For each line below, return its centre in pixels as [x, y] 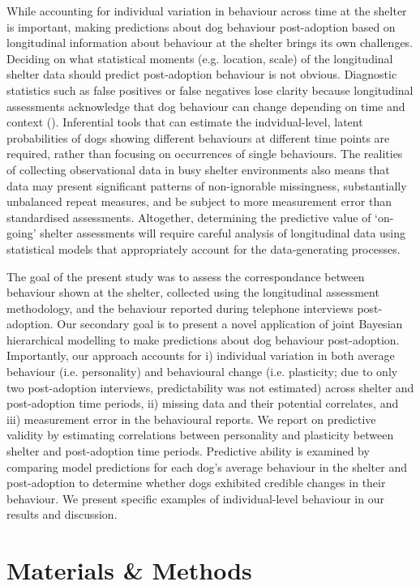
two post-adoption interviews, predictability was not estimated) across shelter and [210, 387]
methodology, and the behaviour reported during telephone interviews [180, 308]
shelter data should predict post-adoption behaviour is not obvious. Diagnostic [202, 74]
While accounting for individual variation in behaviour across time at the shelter [207, 11]
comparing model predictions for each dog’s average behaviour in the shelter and [207, 466]
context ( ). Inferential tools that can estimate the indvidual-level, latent [185, 122]
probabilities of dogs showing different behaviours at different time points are [198, 137]
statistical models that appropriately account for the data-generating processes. [204, 248]
